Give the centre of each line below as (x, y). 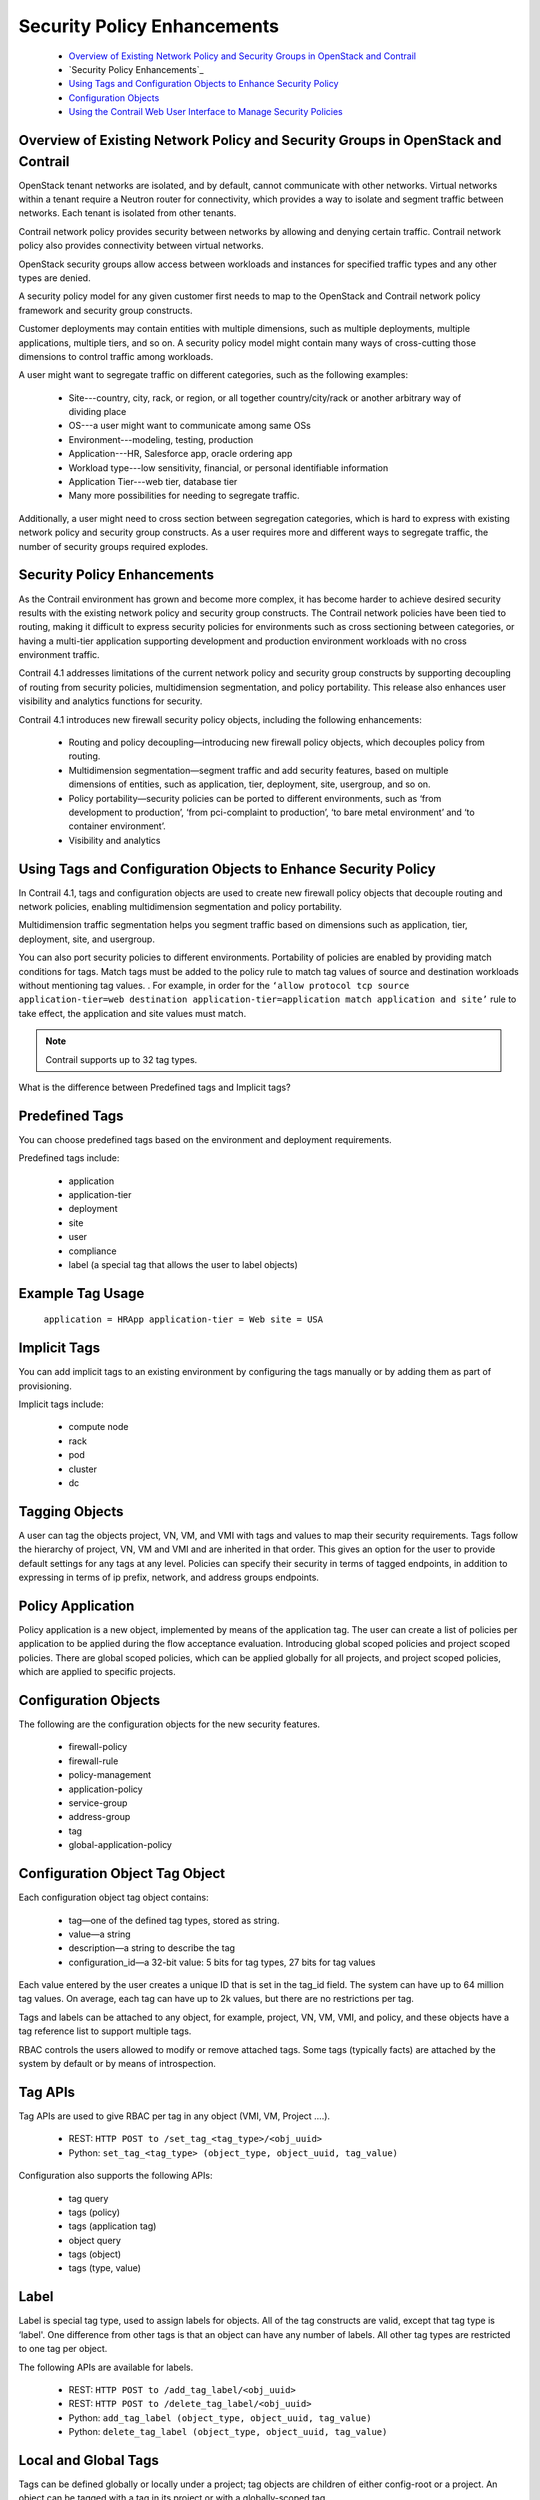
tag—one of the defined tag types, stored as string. (174, 1920)
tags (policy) (94, 2212)
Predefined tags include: (69, 1158)
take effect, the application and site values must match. (132, 1013)
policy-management (110, 1775)
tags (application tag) (112, 2226)
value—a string (99, 1934)
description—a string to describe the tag (151, 1948)
